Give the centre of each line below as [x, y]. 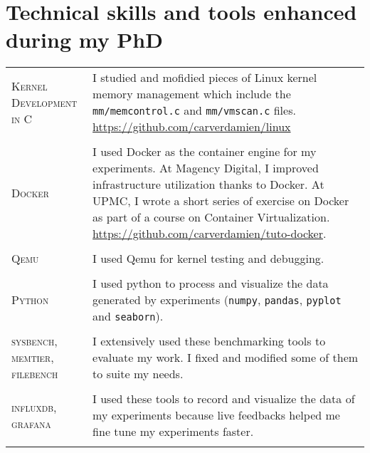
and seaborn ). [128, 316]
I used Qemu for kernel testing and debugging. [208, 259]
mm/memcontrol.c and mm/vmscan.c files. [194, 110]
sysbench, [35, 341]
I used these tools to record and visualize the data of [224, 399]
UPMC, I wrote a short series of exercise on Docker [221, 201]
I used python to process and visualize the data [211, 283]
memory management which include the [192, 94]
